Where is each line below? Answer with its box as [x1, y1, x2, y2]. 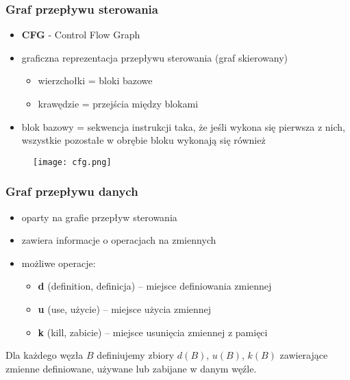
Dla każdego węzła [5, 348, 84, 362]
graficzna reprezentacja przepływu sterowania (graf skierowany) [21, 50, 288, 64]
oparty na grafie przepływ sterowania [21, 210, 177, 224]
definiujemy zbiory [97, 348, 175, 362]
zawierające [279, 348, 328, 362]
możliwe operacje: [21, 255, 96, 270]
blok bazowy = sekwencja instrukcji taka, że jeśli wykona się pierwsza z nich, [21, 119, 345, 134]
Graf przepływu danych [5, 183, 138, 200]
